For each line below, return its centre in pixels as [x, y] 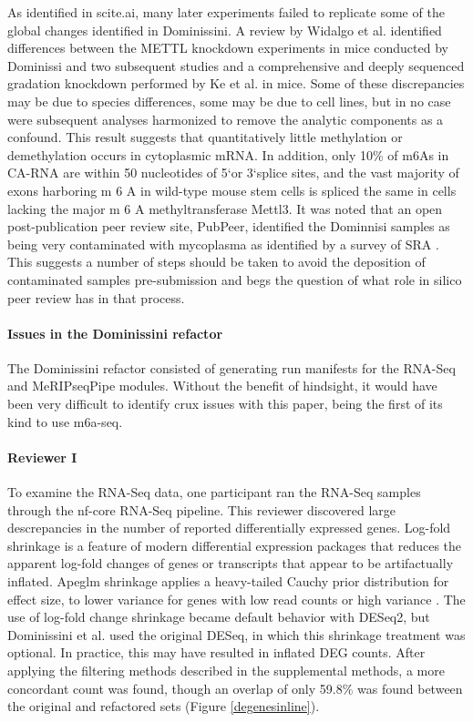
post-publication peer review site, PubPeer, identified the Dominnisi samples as [229, 226]
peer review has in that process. [96, 297]
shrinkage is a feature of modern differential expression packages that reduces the [235, 545]
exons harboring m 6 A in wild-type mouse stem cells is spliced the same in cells [232, 190]
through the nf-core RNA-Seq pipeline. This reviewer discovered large [202, 509]
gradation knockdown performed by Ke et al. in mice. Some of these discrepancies [236, 83]
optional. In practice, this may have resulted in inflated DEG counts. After [216, 652]
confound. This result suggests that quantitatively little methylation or [205, 137]
